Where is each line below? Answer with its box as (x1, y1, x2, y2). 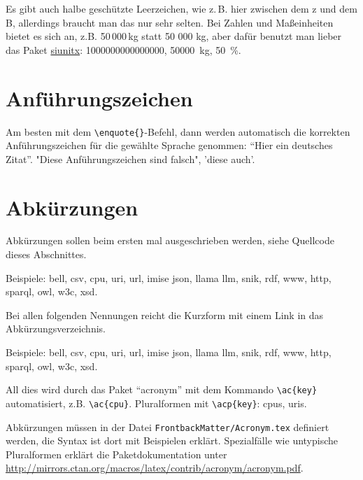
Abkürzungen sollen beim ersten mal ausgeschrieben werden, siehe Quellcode (6, 233, 334, 248)
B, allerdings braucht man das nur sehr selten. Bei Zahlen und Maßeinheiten (6, 15, 334, 29)
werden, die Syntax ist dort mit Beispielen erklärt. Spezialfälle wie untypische (6, 433, 339, 448)
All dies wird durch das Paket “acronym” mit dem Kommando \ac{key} (6, 382, 318, 397)
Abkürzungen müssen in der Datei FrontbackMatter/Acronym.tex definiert (6, 419, 329, 434)
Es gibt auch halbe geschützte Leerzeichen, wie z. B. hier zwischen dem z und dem (6, 1, 357, 15)
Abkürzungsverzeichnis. (6, 321, 106, 336)
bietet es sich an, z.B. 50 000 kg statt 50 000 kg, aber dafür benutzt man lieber (6, 29, 342, 43)
